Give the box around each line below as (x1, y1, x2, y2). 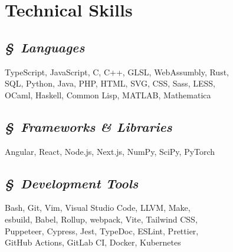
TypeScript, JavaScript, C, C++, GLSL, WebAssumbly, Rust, (5, 65, 229, 78)
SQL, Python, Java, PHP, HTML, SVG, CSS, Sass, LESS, (5, 77, 215, 89)
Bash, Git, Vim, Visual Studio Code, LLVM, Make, (5, 201, 191, 214)
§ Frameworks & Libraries (5, 117, 172, 135)
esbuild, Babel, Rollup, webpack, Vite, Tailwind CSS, (5, 213, 198, 225)
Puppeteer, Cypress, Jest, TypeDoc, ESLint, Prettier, (5, 224, 199, 237)
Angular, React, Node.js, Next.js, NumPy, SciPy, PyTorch (5, 145, 215, 157)
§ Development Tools (5, 174, 139, 192)
